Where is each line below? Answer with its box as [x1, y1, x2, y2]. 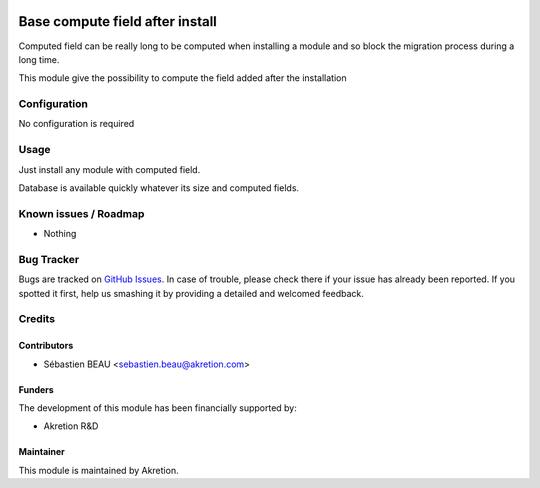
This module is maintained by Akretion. [18, 464, 179, 476]
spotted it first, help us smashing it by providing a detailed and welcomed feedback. [18, 287, 364, 299]
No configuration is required [18, 118, 135, 130]
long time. [18, 53, 60, 65]
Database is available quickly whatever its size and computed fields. [18, 181, 300, 194]
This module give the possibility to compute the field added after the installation [18, 72, 347, 84]
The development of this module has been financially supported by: [18, 401, 297, 414]
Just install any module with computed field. [18, 163, 201, 175]
